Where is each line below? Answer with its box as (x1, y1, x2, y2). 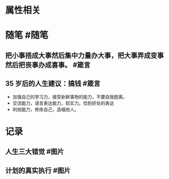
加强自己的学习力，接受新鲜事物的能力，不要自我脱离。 (12, 94, 127, 100)
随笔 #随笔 (5, 30, 49, 41)
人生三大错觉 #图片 (5, 147, 64, 156)
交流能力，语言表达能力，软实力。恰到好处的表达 (12, 100, 114, 106)
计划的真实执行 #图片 (5, 166, 71, 174)
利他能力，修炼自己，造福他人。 (12, 106, 79, 112)
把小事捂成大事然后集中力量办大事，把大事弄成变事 (5, 51, 164, 59)
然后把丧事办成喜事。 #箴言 (5, 61, 91, 69)
